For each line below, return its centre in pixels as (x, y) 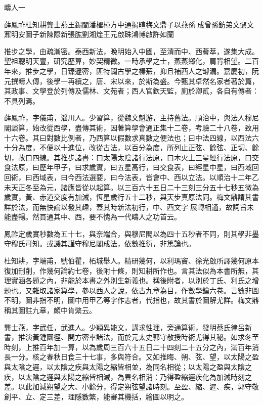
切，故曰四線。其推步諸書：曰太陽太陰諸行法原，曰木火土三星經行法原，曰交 (131, 157)
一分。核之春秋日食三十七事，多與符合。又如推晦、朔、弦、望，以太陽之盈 (135, 357)
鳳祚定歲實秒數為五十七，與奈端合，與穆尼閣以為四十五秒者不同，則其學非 (128, 233)
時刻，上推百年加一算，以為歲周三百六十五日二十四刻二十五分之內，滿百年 (128, 347)
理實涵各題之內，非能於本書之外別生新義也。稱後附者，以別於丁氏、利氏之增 (131, 280)
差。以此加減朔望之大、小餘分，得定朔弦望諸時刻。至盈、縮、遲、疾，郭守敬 (131, 387)
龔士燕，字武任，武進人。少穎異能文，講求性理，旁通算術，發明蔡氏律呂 (124, 327)
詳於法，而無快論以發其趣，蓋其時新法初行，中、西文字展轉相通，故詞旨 (125, 207)
